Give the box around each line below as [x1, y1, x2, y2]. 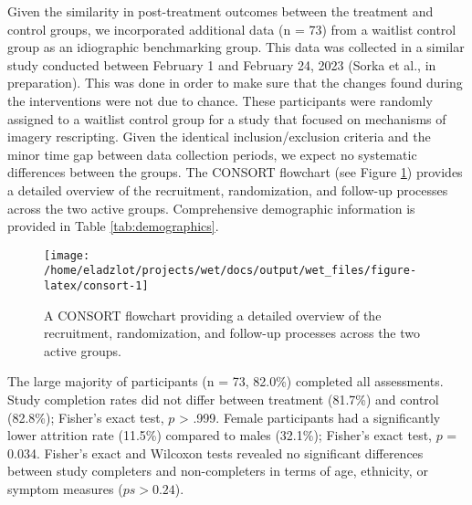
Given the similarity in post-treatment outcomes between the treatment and [7, 2, 434, 20]
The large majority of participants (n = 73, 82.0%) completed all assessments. [7, 372, 444, 391]
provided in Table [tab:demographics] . [7, 216, 219, 236]
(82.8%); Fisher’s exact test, [7, 407, 164, 426]
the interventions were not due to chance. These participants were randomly [7, 90, 433, 110]
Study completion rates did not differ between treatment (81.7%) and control [7, 390, 439, 409]
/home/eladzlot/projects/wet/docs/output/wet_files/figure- [44, 264, 417, 278]
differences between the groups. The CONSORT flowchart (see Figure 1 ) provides [7, 163, 463, 182]
